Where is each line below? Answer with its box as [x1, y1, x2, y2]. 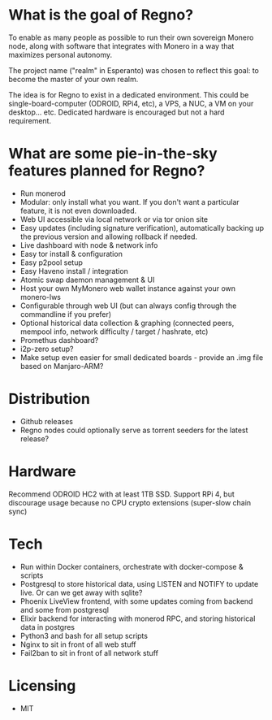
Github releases [19, 416, 73, 426]
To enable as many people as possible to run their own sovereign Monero [8, 33, 254, 42]
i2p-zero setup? [19, 344, 74, 353]
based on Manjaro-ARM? [19, 361, 104, 371]
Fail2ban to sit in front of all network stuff [19, 648, 158, 657]
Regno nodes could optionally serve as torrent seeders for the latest [19, 425, 248, 435]
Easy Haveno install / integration [19, 266, 128, 275]
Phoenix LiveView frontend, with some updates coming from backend [19, 596, 253, 606]
